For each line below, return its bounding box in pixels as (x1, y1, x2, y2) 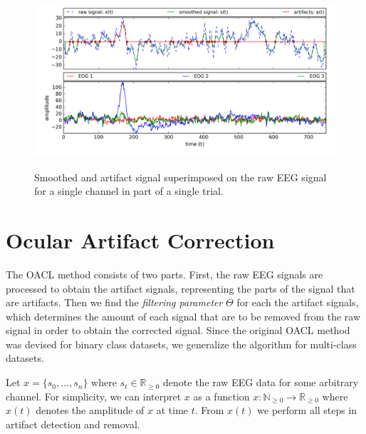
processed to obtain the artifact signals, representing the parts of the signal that (6, 281, 355, 296)
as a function (193, 388, 250, 403)
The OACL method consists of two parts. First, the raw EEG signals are (6, 266, 323, 281)
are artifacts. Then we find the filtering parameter (6, 295, 223, 310)
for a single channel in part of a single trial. (34, 183, 224, 198)
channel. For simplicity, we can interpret (6, 388, 182, 403)
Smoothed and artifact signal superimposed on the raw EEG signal (34, 169, 327, 184)
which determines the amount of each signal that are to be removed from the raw (6, 308, 361, 323)
